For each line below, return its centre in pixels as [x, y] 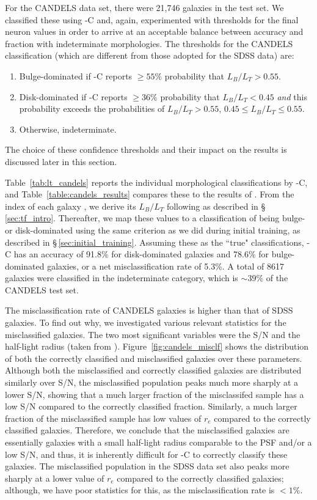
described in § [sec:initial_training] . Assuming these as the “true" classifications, [155, 242]
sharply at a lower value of [55, 478]
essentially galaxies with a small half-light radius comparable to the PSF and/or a [158, 442]
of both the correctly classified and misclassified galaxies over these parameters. [154, 358]
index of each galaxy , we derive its [71, 206]
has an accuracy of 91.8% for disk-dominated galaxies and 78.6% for [141, 254]
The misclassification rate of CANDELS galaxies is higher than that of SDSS [149, 310]
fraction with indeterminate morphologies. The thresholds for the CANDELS [149, 43]
